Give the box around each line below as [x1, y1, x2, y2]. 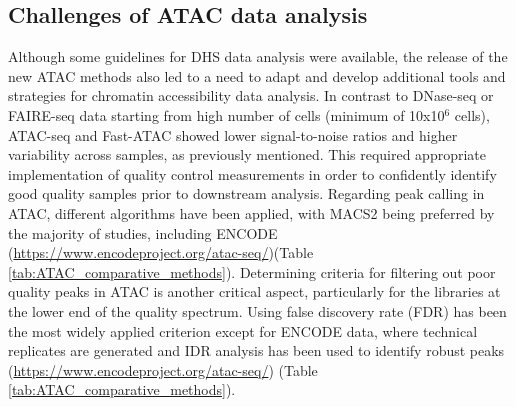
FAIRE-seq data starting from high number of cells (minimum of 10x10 [8, 104, 445, 125]
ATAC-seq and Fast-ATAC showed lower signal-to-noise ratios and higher [8, 124, 458, 145]
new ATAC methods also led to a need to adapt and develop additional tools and [8, 65, 506, 86]
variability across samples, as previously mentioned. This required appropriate [8, 144, 486, 165]
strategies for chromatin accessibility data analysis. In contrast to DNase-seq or [8, 85, 494, 106]
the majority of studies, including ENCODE [8, 222, 278, 243]
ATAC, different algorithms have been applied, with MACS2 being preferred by [8, 202, 495, 223]
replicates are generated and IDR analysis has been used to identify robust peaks [8, 340, 505, 361]
